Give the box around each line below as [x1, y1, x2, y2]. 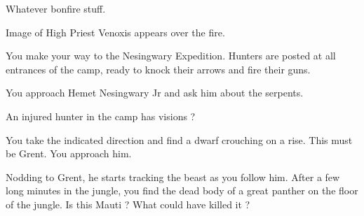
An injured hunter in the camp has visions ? [6, 108, 196, 123]
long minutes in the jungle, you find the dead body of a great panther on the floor [6, 183, 358, 198]
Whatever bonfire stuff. [6, 1, 106, 15]
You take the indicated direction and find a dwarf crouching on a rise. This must [6, 132, 353, 147]
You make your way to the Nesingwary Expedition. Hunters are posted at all [6, 48, 336, 63]
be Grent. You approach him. [6, 146, 132, 161]
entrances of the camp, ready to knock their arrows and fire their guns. [6, 62, 311, 76]
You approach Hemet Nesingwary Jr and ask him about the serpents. [6, 85, 304, 100]
